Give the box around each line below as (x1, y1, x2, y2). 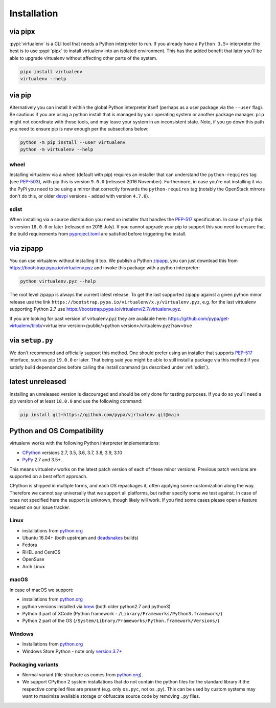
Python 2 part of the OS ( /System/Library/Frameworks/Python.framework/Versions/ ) (22, 617, 220, 624)
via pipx (9, 27, 35, 36)
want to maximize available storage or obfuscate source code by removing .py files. (22, 693, 200, 699)
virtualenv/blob (9, 323, 41, 329)
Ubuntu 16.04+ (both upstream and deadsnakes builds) (22, 535, 139, 541)
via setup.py (9, 336, 54, 345)
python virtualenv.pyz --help (20, 278, 96, 284)
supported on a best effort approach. (9, 473, 88, 479)
